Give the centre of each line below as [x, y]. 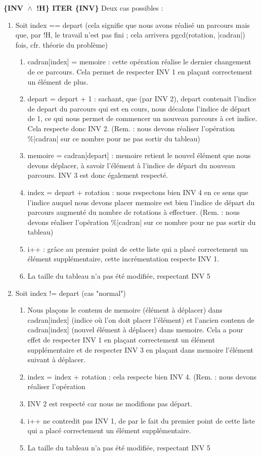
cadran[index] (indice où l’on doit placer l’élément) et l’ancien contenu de [141, 319]
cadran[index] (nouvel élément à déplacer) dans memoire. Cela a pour [135, 330]
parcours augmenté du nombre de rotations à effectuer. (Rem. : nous [134, 212]
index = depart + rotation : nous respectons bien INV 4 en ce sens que [138, 192]
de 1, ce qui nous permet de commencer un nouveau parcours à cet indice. [142, 118]
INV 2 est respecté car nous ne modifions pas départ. [110, 403]
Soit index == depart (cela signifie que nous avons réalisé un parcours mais [133, 25]
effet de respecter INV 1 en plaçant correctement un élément [121, 340]
